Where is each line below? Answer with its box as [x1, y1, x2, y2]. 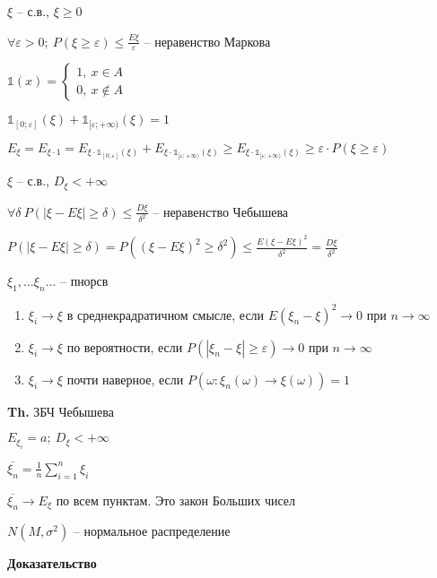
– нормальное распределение [73, 522, 231, 540]
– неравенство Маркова [144, 31, 271, 50]
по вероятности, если [66, 337, 183, 356]
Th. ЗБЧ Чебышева [7, 401, 114, 420]
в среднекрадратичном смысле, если [66, 305, 265, 324]
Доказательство [7, 554, 97, 573]
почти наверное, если [66, 369, 184, 388]
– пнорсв [59, 272, 109, 290]
